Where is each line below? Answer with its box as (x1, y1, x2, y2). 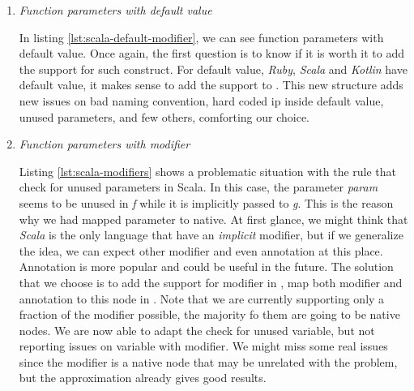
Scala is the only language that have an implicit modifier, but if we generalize (19, 226, 403, 243)
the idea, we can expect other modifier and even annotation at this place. (19, 242, 383, 259)
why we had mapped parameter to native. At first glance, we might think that (19, 210, 408, 227)
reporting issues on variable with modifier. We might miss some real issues (19, 337, 388, 354)
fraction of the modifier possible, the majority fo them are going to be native (19, 306, 400, 323)
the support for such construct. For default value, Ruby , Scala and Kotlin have (19, 60, 408, 77)
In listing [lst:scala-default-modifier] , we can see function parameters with (19, 28, 384, 45)
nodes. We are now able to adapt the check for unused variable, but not (19, 321, 375, 338)
